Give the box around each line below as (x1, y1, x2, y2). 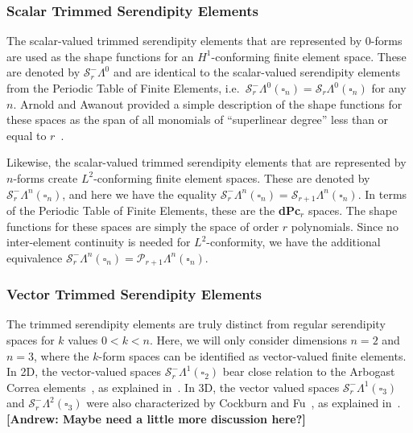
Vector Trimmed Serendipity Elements (6, 284, 262, 304)
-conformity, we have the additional (206, 233, 381, 250)
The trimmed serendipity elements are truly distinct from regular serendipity (6, 315, 386, 332)
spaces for (6, 332, 55, 348)
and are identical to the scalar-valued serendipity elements (113, 64, 401, 80)
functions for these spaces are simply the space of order (6, 217, 279, 234)
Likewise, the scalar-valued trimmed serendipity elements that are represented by (6, 154, 407, 171)
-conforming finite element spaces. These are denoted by (93, 169, 370, 186)
